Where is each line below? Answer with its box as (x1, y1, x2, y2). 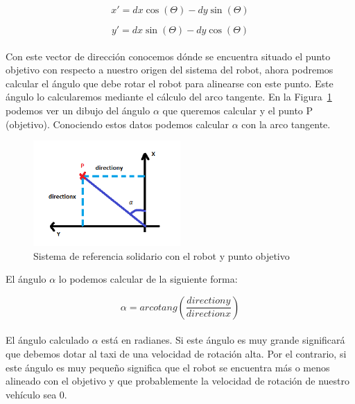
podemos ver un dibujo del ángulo (6, 103, 150, 117)
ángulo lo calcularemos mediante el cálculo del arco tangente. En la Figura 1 (6, 89, 332, 104)
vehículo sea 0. (6, 387, 67, 401)
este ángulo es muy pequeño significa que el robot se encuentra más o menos (6, 360, 330, 374)
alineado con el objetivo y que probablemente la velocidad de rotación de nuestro (6, 374, 350, 388)
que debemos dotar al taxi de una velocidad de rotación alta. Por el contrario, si (6, 346, 347, 360)
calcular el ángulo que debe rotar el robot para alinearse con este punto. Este (6, 76, 334, 90)
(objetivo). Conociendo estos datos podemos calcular (6, 116, 229, 131)
